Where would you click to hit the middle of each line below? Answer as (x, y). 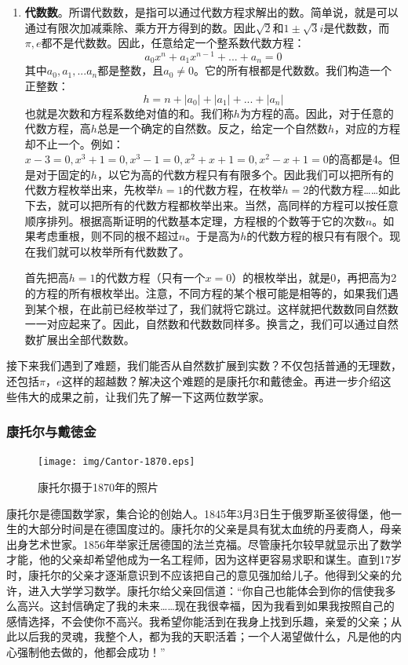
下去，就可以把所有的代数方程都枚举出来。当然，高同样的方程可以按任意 (211, 205)
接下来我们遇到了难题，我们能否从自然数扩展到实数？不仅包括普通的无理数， (204, 365)
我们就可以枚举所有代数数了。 (113, 251)
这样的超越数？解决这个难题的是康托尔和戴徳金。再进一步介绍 (221, 381)
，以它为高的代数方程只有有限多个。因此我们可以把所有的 (245, 174)
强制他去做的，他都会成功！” (91, 652)
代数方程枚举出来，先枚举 (91, 190)
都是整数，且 (131, 70)
